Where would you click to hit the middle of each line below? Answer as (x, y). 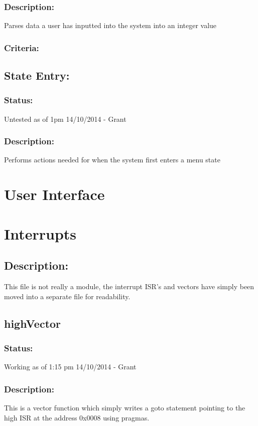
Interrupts (40, 233)
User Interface (54, 194)
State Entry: (37, 75)
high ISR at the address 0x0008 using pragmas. (77, 417)
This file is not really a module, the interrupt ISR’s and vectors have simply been (129, 286)
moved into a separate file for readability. (67, 296)
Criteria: (22, 47)
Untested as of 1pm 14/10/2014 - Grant (65, 119)
